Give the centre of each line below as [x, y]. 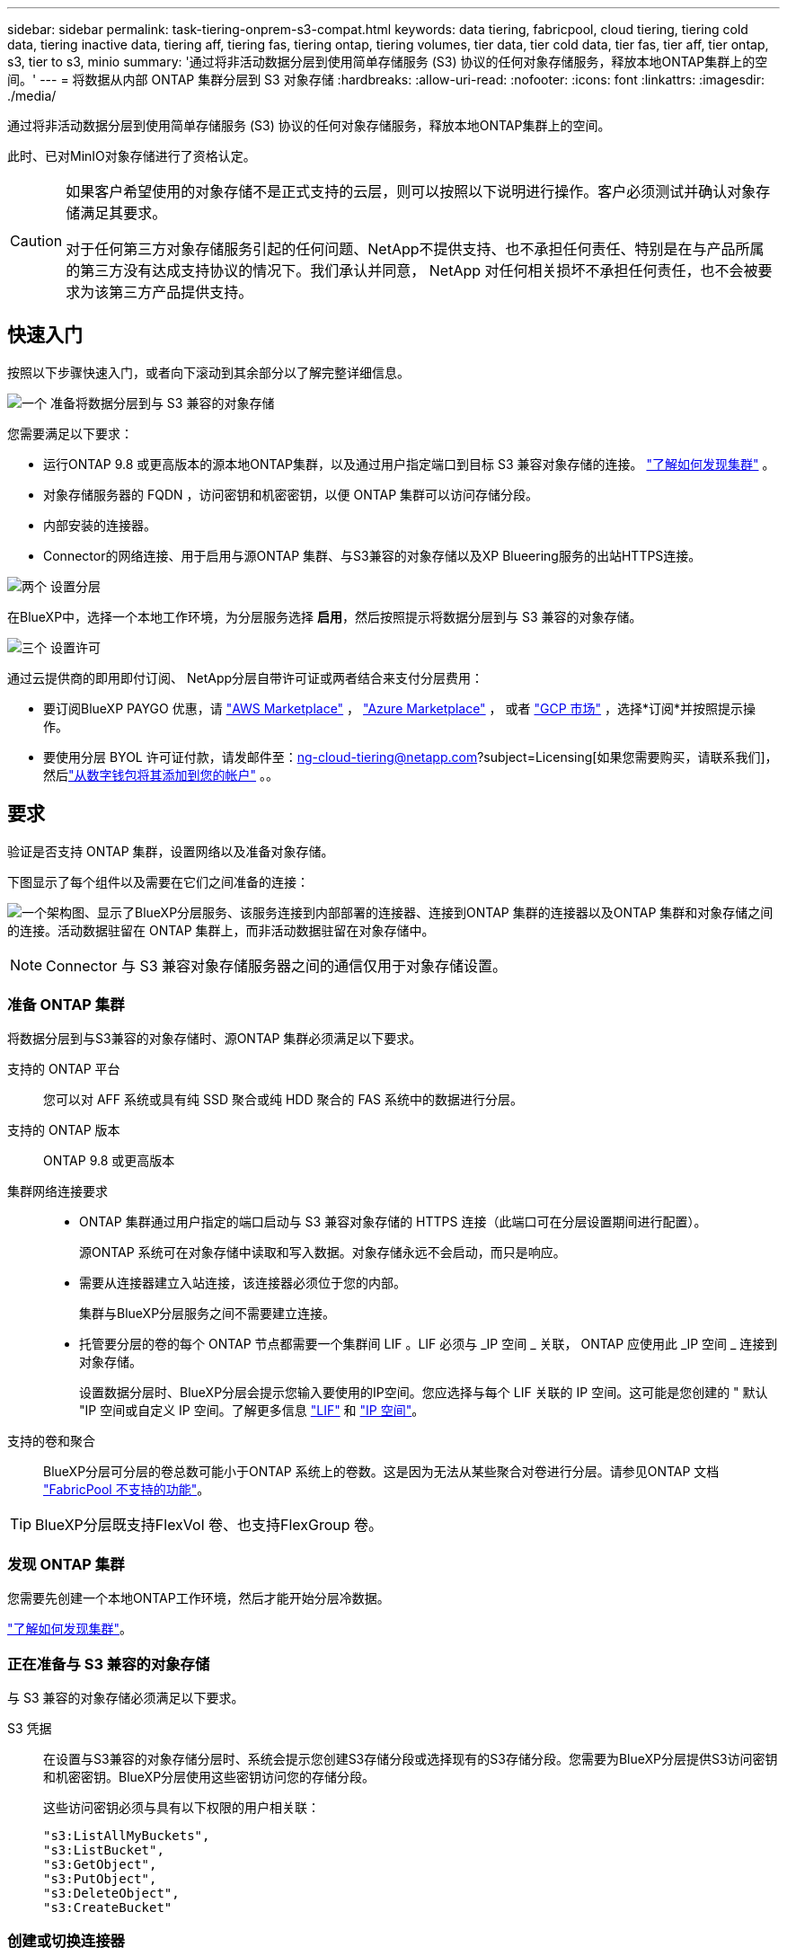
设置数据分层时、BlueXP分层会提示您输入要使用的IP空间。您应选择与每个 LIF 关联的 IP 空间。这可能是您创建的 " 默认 [424, 1393]
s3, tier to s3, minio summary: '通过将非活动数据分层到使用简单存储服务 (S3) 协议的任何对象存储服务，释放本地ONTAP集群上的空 [388, 62]
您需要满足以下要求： [70, 433]
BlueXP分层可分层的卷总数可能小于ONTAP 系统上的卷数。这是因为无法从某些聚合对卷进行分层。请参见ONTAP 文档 [381, 1472]
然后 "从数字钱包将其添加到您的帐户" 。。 [161, 774]
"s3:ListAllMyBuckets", [127, 1835]
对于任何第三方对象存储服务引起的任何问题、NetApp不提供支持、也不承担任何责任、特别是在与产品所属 [415, 249]
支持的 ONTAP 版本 [64, 1130]
